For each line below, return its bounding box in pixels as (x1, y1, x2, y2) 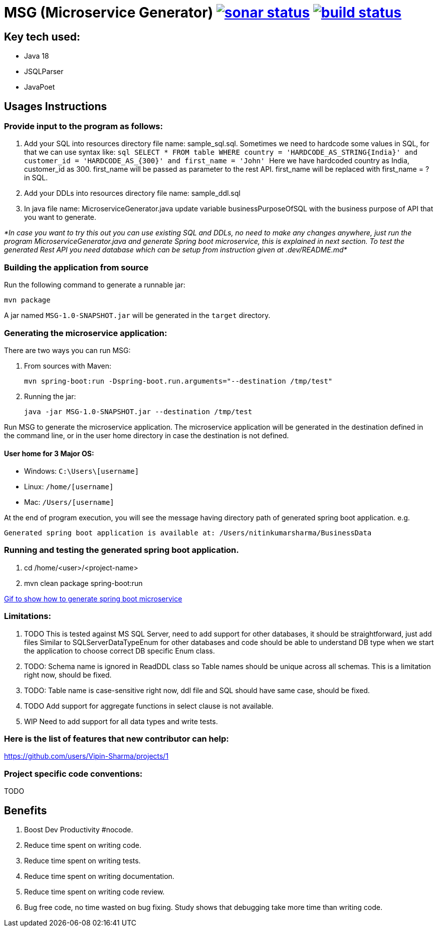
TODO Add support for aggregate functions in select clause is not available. (24, 701, 274, 710)
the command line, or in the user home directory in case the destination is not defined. (4, 431, 289, 440)
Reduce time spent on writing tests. (24, 856, 141, 865)
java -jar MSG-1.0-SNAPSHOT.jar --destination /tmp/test (24, 407, 253, 416)
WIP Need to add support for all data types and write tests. (24, 717, 218, 726)
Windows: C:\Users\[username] (24, 467, 139, 476)
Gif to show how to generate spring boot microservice (4, 594, 182, 603)
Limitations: (4, 611, 51, 622)
